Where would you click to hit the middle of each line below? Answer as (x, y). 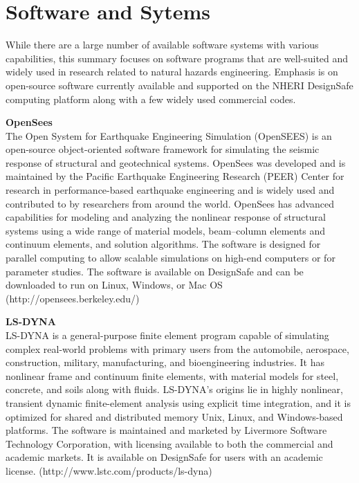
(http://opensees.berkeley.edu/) (73, 298)
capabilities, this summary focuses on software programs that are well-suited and (177, 58)
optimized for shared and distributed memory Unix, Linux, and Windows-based (174, 416)
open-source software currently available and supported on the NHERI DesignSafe (179, 85)
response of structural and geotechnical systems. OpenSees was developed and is (176, 162)
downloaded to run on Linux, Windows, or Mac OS (114, 285)
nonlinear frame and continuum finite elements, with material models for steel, (172, 375)
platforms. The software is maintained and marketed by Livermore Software (166, 430)
